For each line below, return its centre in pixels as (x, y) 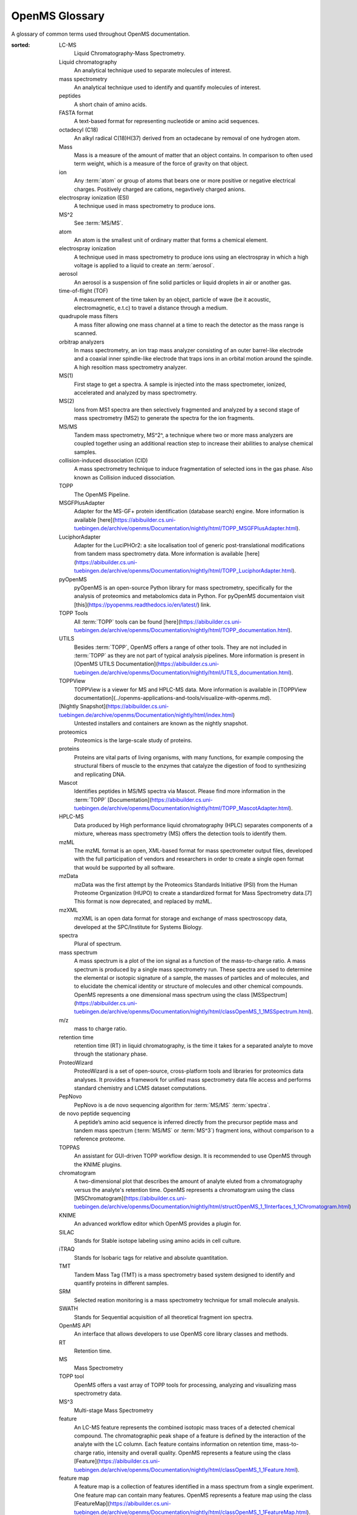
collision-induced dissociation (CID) (103, 461)
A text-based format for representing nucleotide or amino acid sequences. (167, 121)
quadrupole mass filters (88, 316)
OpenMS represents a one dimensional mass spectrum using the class (162, 994)
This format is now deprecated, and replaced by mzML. (143, 901)
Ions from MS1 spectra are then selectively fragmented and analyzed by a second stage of (187, 410)
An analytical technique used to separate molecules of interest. (153, 70)
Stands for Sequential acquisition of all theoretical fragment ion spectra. (164, 1317)
